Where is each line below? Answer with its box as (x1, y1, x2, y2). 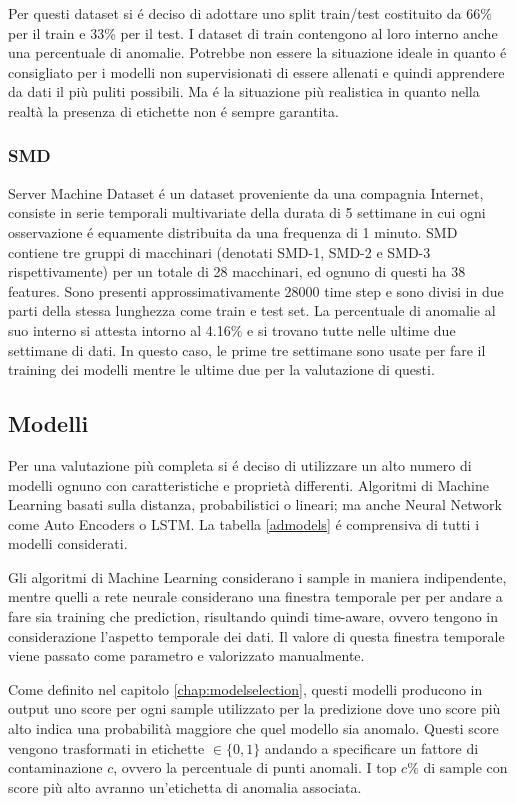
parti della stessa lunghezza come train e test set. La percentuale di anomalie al (8, 300, 496, 321)
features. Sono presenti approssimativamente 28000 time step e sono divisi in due (8, 280, 504, 301)
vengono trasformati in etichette (8, 737, 205, 758)
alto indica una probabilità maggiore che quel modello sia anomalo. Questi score (8, 718, 499, 739)
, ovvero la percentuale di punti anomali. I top (113, 757, 397, 778)
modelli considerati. (8, 533, 128, 554)
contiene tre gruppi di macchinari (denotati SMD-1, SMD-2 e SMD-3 (8, 241, 431, 262)
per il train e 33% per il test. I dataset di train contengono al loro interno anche (8, 22, 498, 43)
